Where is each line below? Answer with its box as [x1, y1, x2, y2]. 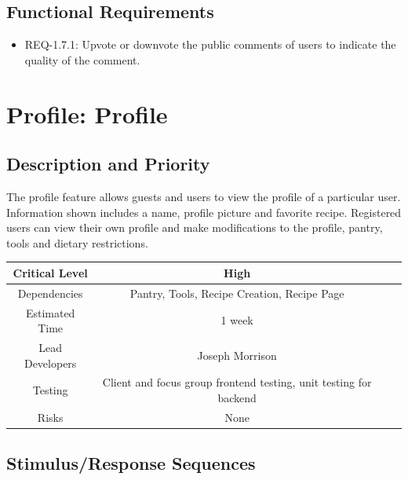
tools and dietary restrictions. [6, 234, 148, 251]
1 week [220, 312, 253, 328]
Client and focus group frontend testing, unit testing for [102, 374, 372, 390]
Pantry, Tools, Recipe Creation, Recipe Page [129, 284, 344, 301]
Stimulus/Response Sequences [6, 451, 256, 475]
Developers [24, 354, 77, 371]
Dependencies [17, 284, 83, 301]
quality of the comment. [24, 51, 140, 68]
